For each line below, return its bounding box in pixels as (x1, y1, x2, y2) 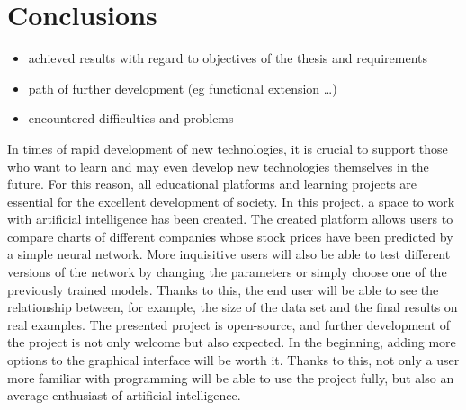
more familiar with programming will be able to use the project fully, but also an (7, 368, 454, 387)
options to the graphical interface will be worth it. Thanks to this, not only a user (7, 351, 460, 370)
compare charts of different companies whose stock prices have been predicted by (7, 227, 453, 245)
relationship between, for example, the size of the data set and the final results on (7, 298, 458, 316)
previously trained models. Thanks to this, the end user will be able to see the (7, 280, 439, 299)
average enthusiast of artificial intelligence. (7, 386, 241, 405)
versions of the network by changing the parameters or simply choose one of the (7, 263, 447, 281)
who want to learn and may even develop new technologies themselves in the (7, 156, 429, 175)
